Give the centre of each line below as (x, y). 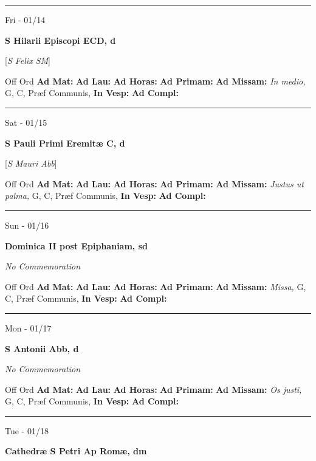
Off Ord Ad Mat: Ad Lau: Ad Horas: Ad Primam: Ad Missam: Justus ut (154, 183)
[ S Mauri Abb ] (31, 163)
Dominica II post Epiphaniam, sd (76, 245)
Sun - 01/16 (27, 225)
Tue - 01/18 (27, 430)
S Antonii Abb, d (42, 348)
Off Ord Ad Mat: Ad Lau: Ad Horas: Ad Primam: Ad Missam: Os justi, (153, 389)
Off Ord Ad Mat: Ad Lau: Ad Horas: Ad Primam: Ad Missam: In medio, (155, 81)
